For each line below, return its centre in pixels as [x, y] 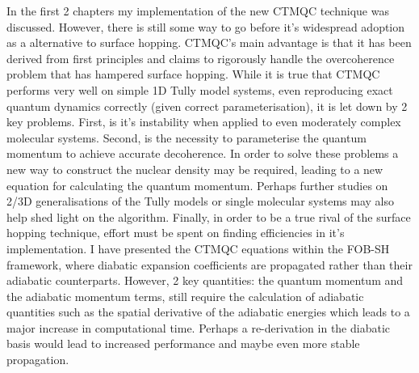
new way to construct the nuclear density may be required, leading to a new [195, 169]
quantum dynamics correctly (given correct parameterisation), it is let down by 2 [207, 106]
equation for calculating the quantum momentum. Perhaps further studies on [197, 185]
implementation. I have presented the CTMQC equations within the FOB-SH [198, 248]
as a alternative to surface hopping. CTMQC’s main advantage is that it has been [209, 42]
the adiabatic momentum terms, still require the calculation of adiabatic [185, 296]
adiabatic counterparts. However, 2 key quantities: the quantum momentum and [205, 280]
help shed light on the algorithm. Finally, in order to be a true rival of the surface [209, 216]
